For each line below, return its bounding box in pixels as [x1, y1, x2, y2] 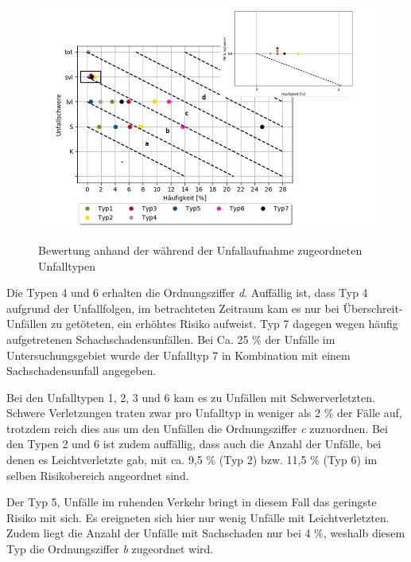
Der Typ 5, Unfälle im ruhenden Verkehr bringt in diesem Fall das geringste [6, 494, 377, 510]
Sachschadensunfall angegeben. [6, 362, 157, 379]
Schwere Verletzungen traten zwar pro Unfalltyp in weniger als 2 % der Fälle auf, [6, 404, 402, 421]
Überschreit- [343, 299, 403, 316]
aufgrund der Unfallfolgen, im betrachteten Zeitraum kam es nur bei [6, 299, 339, 316]
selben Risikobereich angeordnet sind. [6, 466, 189, 483]
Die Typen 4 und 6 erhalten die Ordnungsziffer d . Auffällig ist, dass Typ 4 [6, 284, 368, 301]
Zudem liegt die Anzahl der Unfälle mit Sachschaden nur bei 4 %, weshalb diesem [6, 525, 405, 541]
